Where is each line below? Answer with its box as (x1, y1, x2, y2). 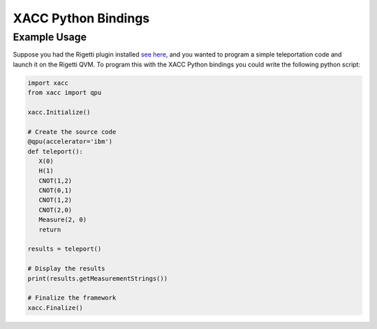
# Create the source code (27, 128, 117, 136)
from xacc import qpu (27, 89, 102, 97)
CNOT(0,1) (38, 187, 73, 195)
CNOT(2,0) (38, 206, 73, 214)
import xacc (27, 79, 69, 87)
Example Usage (13, 31, 87, 43)
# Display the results (27, 265, 105, 272)
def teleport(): (27, 147, 84, 155)
